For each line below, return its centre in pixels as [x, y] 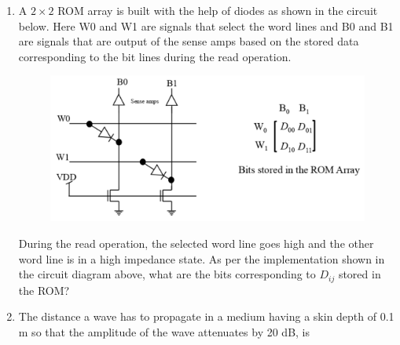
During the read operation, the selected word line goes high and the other [196, 243]
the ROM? [44, 290]
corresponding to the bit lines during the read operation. [155, 56]
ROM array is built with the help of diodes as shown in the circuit [218, 10]
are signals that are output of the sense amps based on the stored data [189, 41]
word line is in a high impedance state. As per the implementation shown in [202, 258]
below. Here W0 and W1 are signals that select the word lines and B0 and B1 [206, 25]
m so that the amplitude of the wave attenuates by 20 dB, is [164, 331]
